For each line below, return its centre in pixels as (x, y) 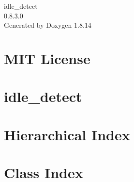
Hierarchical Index (67, 134)
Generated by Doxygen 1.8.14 (48, 25)
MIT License (47, 58)
